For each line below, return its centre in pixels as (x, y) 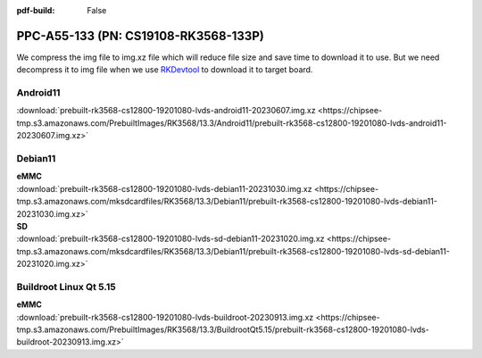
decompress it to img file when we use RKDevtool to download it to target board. (165, 70)
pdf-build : (36, 10)
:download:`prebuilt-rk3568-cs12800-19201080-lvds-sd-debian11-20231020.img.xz (170, 239)
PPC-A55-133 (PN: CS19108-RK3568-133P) (141, 36)
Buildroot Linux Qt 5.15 (66, 287)
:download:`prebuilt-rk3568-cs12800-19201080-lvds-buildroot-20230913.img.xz (165, 317)
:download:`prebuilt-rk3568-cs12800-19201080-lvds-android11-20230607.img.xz (166, 111)
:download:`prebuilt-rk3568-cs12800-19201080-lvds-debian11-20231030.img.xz (164, 188)
